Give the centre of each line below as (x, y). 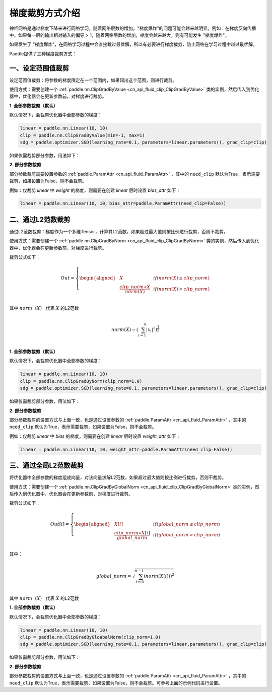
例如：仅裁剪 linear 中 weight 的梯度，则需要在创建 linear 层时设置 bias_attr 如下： (95, 190)
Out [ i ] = (60, 524)
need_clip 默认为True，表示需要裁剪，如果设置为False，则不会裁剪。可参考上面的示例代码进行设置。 (116, 683)
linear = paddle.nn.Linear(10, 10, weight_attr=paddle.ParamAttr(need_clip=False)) (126, 449)
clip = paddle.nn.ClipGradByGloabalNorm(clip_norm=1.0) (90, 637)
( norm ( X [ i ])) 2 (159, 576)
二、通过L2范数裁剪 (40, 219)
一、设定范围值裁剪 (39, 68)
